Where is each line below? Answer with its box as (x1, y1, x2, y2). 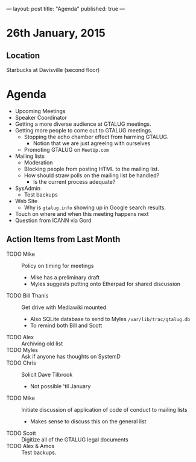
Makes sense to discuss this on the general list (30, 417, 147, 425)
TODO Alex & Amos (6, 442, 55, 449)
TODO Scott (6, 429, 36, 437)
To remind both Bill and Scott (30, 322, 103, 329)
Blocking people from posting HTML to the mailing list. (24, 165, 160, 172)
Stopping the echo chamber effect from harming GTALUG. (24, 133, 169, 140)
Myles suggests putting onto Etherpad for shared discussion (30, 280, 181, 287)
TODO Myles (6, 346, 38, 353)
